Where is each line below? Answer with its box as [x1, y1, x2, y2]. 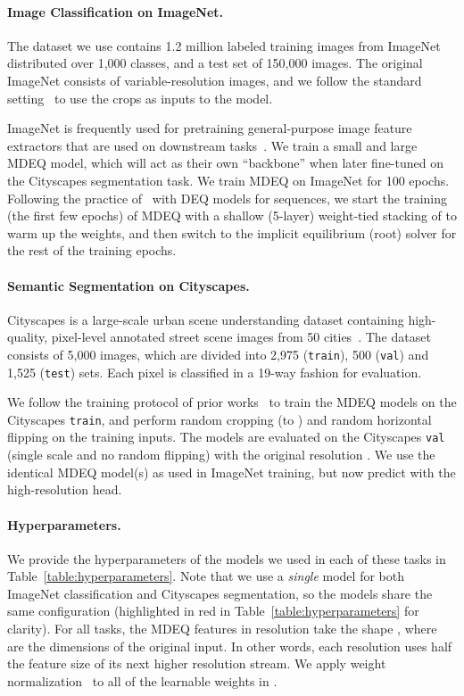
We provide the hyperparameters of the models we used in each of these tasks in [7, 549, 446, 568]
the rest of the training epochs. [7, 241, 177, 260]
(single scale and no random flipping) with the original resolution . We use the [7, 445, 435, 464]
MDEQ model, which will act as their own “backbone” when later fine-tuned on [7, 153, 443, 172]
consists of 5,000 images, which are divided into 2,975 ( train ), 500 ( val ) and [7, 344, 429, 363]
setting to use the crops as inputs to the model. [7, 88, 273, 107]
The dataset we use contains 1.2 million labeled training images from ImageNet [7, 36, 441, 54]
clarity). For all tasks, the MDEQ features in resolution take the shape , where [7, 619, 437, 638]
